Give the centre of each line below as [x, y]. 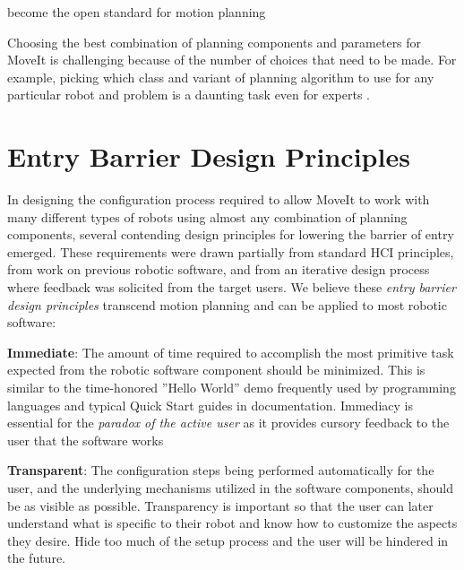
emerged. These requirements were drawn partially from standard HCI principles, [231, 251]
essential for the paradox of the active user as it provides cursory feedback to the [228, 423]
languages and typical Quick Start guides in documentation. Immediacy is [210, 405]
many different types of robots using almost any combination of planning [207, 216]
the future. [37, 558]
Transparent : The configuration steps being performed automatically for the [221, 470]
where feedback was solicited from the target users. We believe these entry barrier [232, 287]
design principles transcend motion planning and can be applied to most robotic [227, 304]
